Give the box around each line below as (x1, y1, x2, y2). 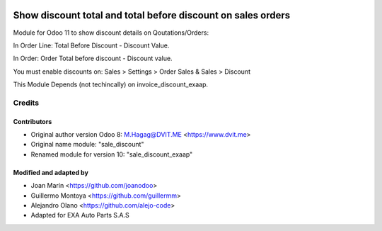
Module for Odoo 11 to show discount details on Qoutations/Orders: (13, 28, 209, 37)
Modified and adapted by (13, 168, 88, 176)
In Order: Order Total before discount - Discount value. (13, 54, 173, 63)
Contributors (13, 117, 52, 125)
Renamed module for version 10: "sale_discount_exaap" (30, 150, 193, 159)
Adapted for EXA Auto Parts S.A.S (30, 211, 130, 220)
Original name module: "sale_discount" (30, 140, 144, 149)
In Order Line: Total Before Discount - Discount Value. (13, 41, 170, 50)
